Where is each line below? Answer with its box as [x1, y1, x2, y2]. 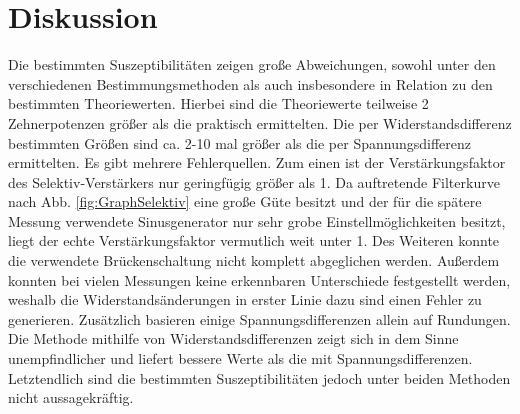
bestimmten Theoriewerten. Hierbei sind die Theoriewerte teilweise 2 [8, 93, 429, 114]
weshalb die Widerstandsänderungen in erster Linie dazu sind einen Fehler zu [8, 289, 482, 310]
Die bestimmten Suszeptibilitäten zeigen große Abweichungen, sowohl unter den [8, 54, 496, 75]
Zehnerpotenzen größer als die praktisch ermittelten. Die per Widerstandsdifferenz [8, 112, 512, 133]
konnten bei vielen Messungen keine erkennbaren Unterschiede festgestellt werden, [8, 269, 511, 290]
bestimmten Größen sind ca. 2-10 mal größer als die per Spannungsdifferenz [8, 132, 471, 153]
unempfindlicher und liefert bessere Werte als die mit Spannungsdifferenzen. [8, 348, 473, 369]
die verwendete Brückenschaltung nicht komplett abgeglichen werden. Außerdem [8, 250, 500, 271]
